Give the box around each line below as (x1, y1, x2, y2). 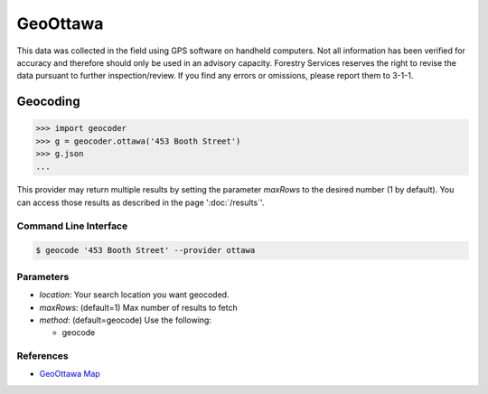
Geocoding (16, 94, 80, 109)
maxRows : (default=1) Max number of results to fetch (39, 302, 239, 313)
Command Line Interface (16, 220, 128, 232)
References (16, 350, 69, 362)
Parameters (16, 270, 70, 283)
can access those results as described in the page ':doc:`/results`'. (16, 197, 265, 208)
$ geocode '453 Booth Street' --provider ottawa (35, 245, 256, 256)
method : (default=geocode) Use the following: (39, 314, 212, 325)
